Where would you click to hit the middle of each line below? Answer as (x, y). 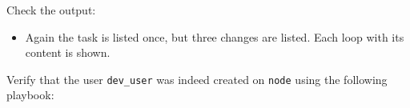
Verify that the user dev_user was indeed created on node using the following (197, 79)
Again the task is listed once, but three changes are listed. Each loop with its (215, 36)
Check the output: (51, 10)
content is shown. (68, 52)
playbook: (30, 95)
